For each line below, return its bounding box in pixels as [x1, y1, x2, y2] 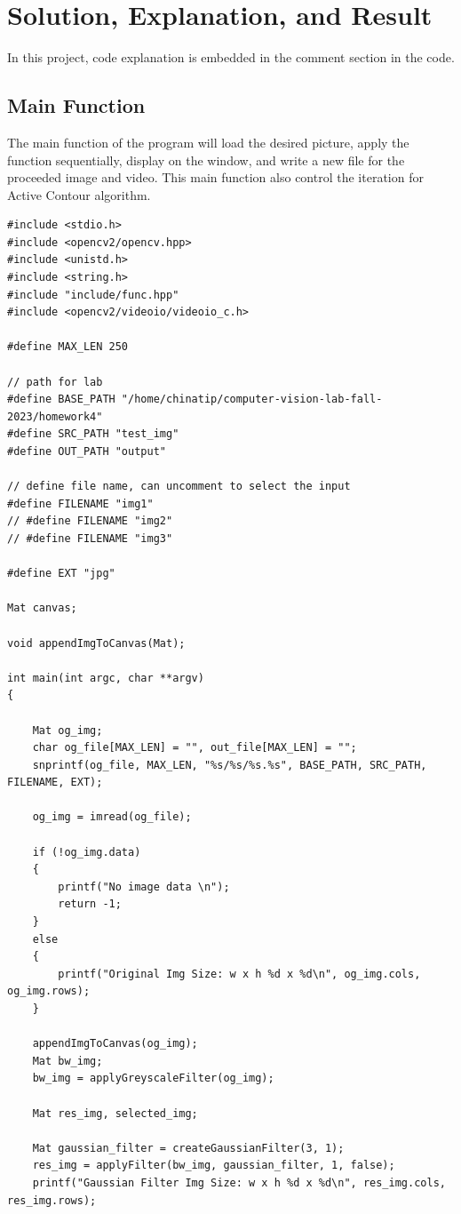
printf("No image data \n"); [58, 880, 230, 893]
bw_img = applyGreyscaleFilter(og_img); [32, 1072, 274, 1085]
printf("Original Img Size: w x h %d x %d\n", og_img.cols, [58, 967, 421, 980]
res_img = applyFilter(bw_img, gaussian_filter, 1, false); [32, 1159, 395, 1172]
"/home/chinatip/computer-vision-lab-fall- [121, 393, 383, 406]
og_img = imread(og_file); [32, 811, 192, 824]
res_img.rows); [7, 1194, 97, 1207]
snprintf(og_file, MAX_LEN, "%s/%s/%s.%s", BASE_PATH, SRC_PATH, [32, 758, 427, 771]
